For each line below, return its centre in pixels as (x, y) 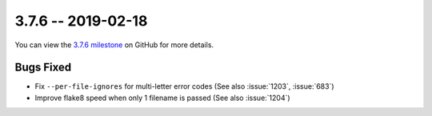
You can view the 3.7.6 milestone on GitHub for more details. (114, 45)
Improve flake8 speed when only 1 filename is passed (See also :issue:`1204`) (163, 98)
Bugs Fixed (43, 68)
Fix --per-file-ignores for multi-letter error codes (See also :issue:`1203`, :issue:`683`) (185, 86)
